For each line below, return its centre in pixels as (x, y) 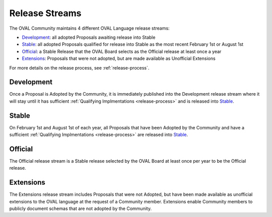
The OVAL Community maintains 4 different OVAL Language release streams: (89, 28)
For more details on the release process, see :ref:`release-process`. (79, 67)
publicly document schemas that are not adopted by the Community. (81, 208)
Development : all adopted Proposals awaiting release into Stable (89, 37)
